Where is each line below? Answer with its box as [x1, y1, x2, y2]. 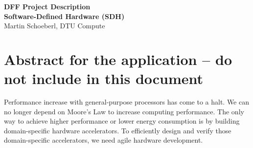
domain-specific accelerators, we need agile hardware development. [4, 135, 203, 145]
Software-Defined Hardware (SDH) [4, 11, 125, 21]
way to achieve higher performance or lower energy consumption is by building [4, 116, 240, 126]
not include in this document [4, 68, 204, 88]
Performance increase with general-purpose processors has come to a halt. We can [4, 97, 249, 107]
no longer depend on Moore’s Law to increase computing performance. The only [4, 106, 244, 116]
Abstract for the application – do [4, 49, 232, 69]
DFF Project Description [4, 1, 91, 11]
